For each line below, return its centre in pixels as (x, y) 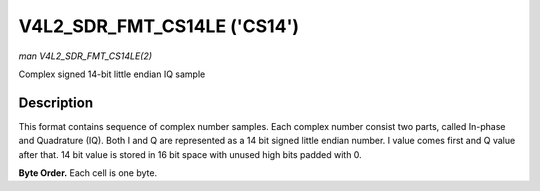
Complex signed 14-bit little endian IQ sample (112, 74)
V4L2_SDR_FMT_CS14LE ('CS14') (159, 26)
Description (56, 102)
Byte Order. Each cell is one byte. (88, 173)
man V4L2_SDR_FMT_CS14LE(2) (85, 56)
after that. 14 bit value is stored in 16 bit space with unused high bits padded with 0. (190, 154)
